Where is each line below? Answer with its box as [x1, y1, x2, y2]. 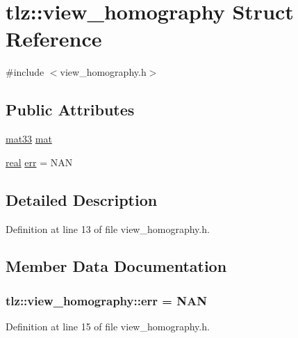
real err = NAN [6, 154, 73, 169]
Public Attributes [6, 99, 135, 120]
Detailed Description [6, 188, 158, 210]
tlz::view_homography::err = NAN [6, 291, 207, 309]
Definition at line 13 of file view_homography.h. [6, 221, 210, 236]
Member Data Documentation [6, 255, 227, 277]
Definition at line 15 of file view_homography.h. [6, 319, 210, 334]
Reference [6, 24, 102, 53]
